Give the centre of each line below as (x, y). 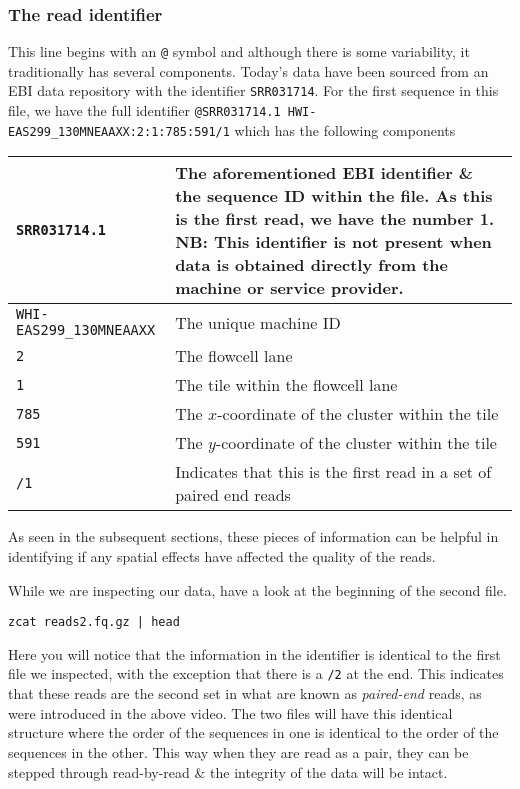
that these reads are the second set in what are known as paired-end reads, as (245, 693)
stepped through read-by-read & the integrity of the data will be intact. (228, 771)
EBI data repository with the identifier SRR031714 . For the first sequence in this (253, 90)
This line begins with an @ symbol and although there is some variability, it (239, 51)
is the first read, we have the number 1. (335, 219)
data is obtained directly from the (311, 265)
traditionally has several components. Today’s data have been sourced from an (248, 70)
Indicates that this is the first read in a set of (333, 472)
